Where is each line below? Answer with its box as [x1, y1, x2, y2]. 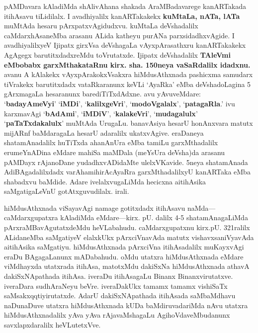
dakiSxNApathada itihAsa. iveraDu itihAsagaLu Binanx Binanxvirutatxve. [4, 271, 233, 281]
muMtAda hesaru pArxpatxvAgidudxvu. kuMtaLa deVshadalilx [4, 20, 198, 31]
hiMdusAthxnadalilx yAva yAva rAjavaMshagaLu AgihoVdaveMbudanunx [4, 310, 230, 320]
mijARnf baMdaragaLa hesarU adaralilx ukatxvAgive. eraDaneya [4, 127, 204, 138]
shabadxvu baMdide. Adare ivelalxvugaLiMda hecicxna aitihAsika [4, 176, 206, 186]
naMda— [187, 202, 216, 213]
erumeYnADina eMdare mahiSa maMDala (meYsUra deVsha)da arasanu [4, 147, 225, 157]
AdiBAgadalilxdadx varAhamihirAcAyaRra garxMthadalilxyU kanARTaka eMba [4, 166, 251, 177]
